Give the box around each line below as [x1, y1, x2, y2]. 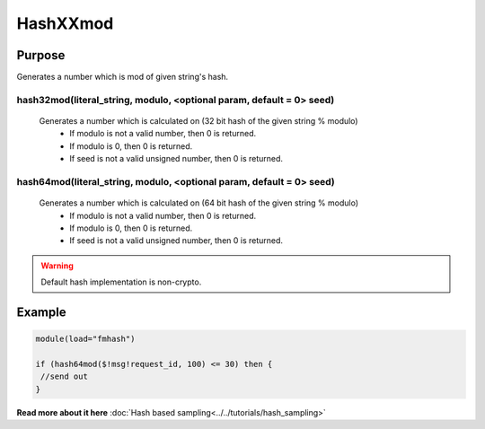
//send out [40, 372, 89, 381]
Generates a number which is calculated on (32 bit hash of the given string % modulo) [39, 116, 358, 127]
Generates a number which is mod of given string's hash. [16, 72, 229, 83]
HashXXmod [16, 13, 114, 33]
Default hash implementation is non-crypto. [40, 276, 202, 287]
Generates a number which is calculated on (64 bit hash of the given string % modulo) [39, 197, 359, 208]
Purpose [16, 48, 66, 63]
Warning [40, 260, 74, 271]
